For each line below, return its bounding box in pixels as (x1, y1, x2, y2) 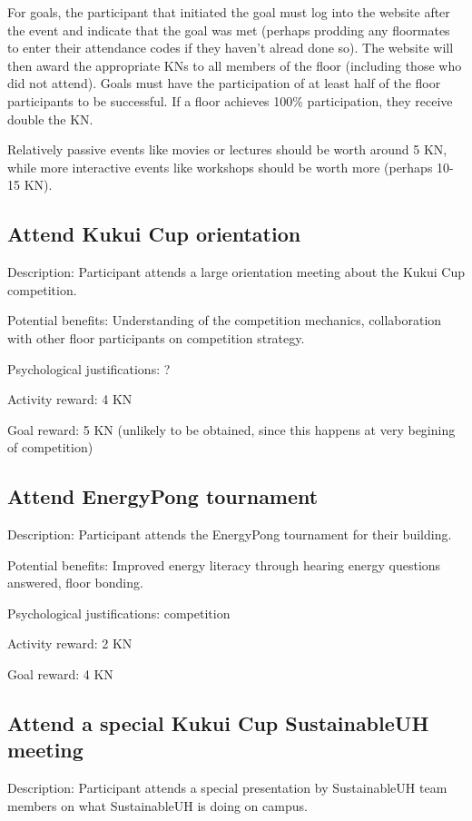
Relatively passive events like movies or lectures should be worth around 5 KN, (7, 140, 447, 159)
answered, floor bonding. (7, 573, 143, 592)
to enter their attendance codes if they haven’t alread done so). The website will (7, 38, 454, 57)
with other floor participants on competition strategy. (7, 328, 305, 347)
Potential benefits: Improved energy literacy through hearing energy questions (7, 555, 441, 574)
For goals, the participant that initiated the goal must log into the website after (7, 3, 450, 21)
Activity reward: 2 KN (7, 634, 133, 653)
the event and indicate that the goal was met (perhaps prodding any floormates (7, 20, 450, 39)
